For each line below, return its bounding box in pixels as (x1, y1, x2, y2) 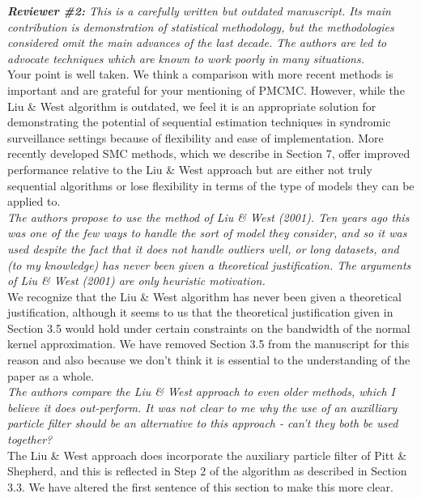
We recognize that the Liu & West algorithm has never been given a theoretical (7, 287, 402, 304)
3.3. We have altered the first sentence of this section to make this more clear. (7, 478, 393, 495)
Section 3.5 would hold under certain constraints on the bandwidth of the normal (7, 319, 410, 336)
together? (7, 431, 53, 448)
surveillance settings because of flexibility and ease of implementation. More (7, 129, 384, 146)
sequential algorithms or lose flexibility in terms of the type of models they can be (7, 177, 415, 194)
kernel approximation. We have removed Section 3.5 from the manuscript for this (7, 335, 410, 352)
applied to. (7, 193, 61, 210)
